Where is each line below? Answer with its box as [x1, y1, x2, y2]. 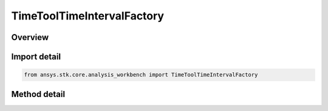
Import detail [11, 52, 61, 62]
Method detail [11, 89, 66, 99]
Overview [11, 32, 49, 42]
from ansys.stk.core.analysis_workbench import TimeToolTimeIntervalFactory [24, 72, 258, 78]
